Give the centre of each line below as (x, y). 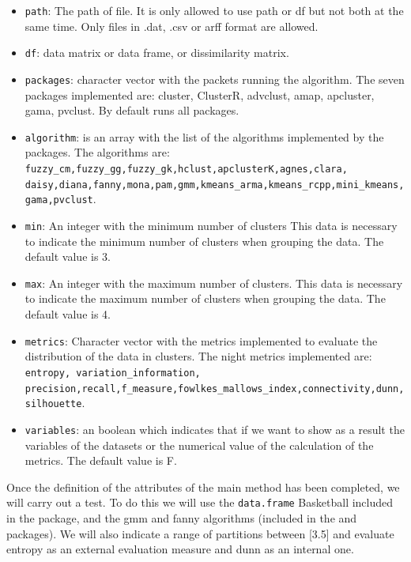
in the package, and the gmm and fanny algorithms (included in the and (182, 517)
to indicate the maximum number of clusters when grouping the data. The (205, 298)
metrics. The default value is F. (101, 460)
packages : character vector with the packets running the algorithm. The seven (215, 79)
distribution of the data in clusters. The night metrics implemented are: (198, 356)
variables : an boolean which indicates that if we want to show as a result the (215, 429)
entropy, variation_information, (113, 373)
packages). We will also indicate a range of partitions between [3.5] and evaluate (200, 533)
